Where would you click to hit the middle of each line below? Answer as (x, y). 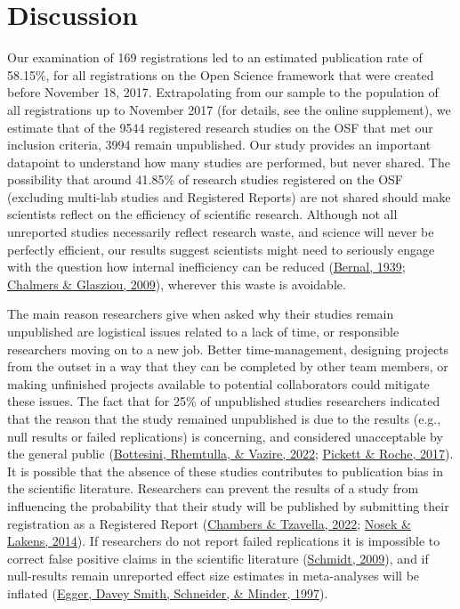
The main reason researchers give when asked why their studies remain (201, 314)
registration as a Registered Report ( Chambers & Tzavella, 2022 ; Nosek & (210, 523)
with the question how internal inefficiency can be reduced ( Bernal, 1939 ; (206, 267)
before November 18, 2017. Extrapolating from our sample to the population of (223, 92)
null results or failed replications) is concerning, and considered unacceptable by (225, 436)
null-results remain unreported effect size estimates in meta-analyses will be (214, 576)
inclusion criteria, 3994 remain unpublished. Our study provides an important (219, 145)
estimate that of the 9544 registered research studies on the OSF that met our (220, 127)
